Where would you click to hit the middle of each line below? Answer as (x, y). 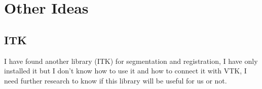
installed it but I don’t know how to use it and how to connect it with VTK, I (125, 71)
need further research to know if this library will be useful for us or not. (116, 80)
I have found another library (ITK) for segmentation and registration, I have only (131, 61)
